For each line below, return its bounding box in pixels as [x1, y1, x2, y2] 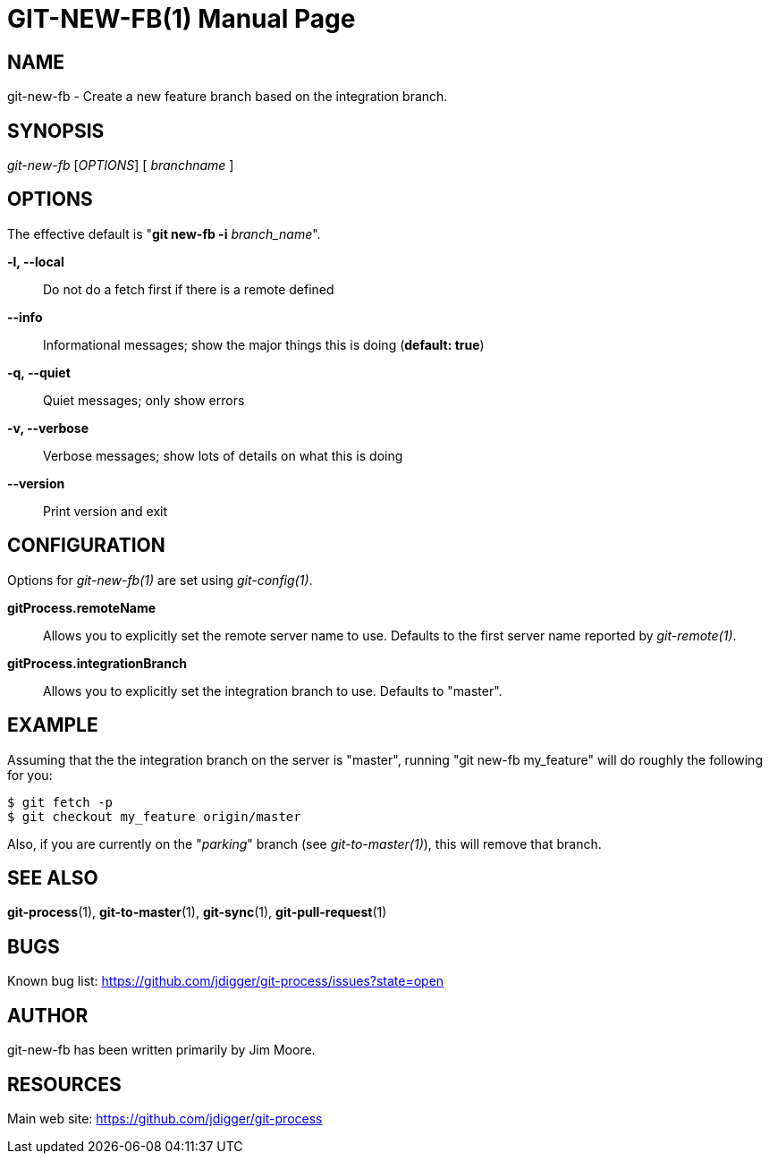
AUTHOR [7, 1004, 89, 1027]
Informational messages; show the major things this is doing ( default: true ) [43, 336, 485, 352]
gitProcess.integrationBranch [7, 655, 187, 671]
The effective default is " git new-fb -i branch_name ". [7, 225, 321, 242]
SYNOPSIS [7, 119, 105, 142]
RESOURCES [7, 1072, 122, 1096]
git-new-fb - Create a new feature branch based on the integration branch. [7, 89, 448, 105]
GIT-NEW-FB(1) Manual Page [7, 4, 356, 34]
